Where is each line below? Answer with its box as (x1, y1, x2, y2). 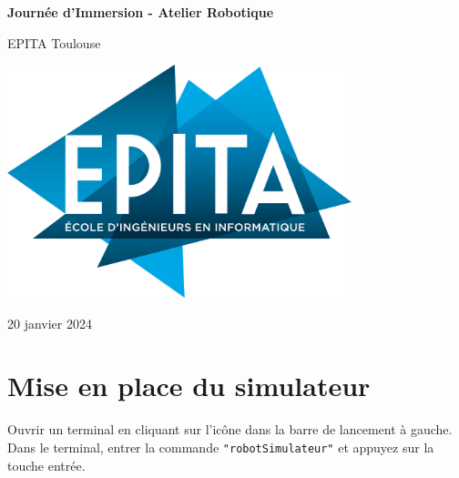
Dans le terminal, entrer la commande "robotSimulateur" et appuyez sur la (7, 437, 434, 456)
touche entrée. (7, 455, 86, 474)
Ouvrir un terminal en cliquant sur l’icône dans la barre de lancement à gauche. (7, 420, 453, 439)
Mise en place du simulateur (7, 367, 371, 404)
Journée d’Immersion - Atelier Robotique (7, 3, 274, 21)
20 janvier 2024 (7, 313, 92, 332)
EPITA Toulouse (7, 33, 101, 52)
